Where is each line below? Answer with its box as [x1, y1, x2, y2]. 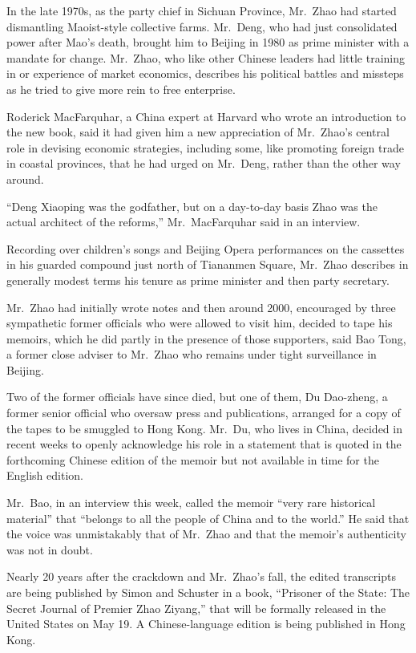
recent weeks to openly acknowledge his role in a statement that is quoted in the [6, 436, 402, 452]
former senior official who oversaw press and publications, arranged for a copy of [6, 404, 401, 421]
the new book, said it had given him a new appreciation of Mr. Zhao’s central [6, 124, 390, 140]
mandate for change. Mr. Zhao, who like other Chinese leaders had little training [6, 49, 405, 66]
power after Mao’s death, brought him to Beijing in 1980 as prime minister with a [6, 34, 410, 51]
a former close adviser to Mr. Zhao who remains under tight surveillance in [6, 346, 377, 363]
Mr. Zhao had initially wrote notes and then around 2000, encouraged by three [6, 298, 396, 315]
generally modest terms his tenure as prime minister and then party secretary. [6, 271, 390, 288]
